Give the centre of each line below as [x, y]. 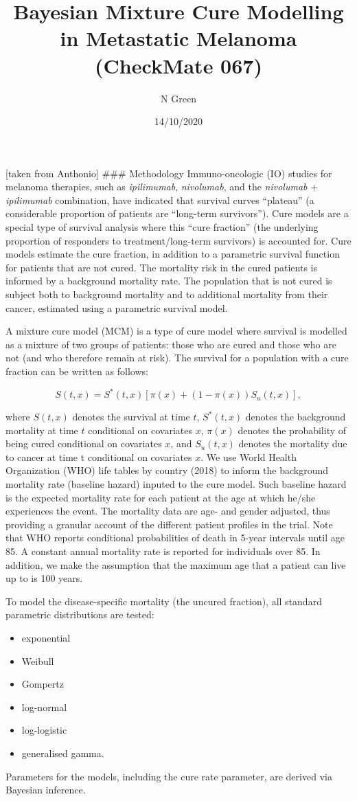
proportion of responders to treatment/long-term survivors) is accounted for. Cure [178, 240]
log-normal [44, 707]
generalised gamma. [63, 753]
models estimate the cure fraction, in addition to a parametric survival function [173, 254]
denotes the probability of [292, 430]
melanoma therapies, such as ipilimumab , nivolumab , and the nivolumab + [162, 187]
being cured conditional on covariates [84, 443]
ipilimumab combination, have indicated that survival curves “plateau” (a [160, 200]
